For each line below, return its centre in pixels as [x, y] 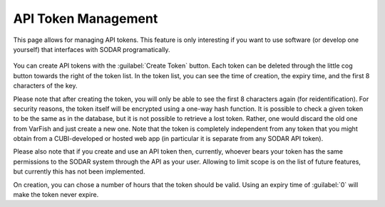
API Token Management [86, 18]
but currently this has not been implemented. [79, 171]
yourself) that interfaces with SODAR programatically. [92, 49]
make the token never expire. [56, 195]
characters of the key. [45, 86]
